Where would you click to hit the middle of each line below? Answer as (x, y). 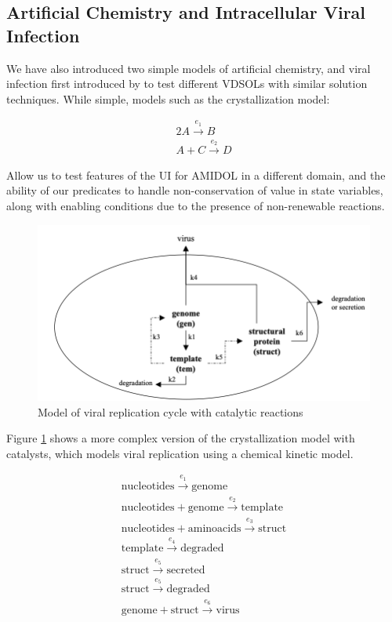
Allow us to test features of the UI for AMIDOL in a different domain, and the (196, 175)
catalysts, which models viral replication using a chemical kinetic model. (180, 453)
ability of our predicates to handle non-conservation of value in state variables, (195, 190)
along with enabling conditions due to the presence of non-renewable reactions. (196, 206)
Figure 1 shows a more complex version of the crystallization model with (181, 438)
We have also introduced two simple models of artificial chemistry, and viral (189, 68)
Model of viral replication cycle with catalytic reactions (171, 411)
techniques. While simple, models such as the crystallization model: (168, 98)
